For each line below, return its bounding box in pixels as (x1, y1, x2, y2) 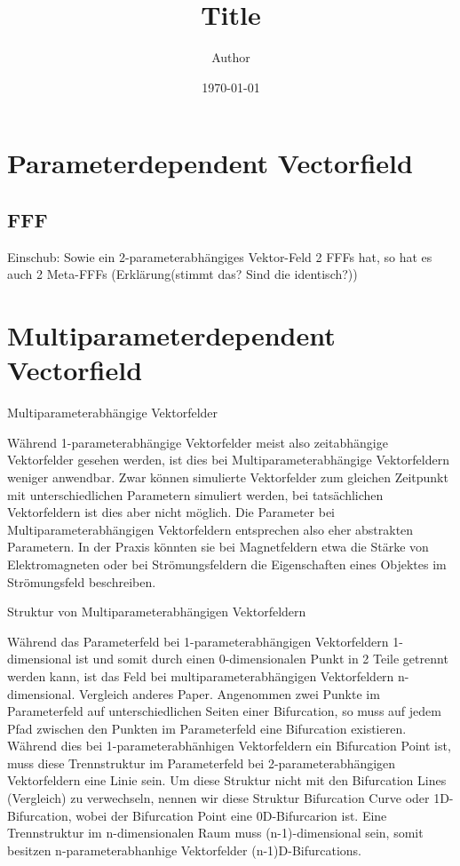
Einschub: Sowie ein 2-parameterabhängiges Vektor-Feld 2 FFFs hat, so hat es (7, 247, 432, 266)
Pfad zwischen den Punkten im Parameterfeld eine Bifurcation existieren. (7, 719, 407, 737)
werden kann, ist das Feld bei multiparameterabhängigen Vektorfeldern (7, 666, 394, 685)
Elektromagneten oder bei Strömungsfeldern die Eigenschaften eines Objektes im (7, 554, 447, 573)
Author (211, 48, 250, 67)
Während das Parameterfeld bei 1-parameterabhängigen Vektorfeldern (7, 632, 389, 650)
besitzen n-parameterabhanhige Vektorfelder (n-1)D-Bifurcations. (7, 840, 361, 859)
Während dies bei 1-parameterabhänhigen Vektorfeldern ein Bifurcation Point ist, (7, 736, 451, 755)
